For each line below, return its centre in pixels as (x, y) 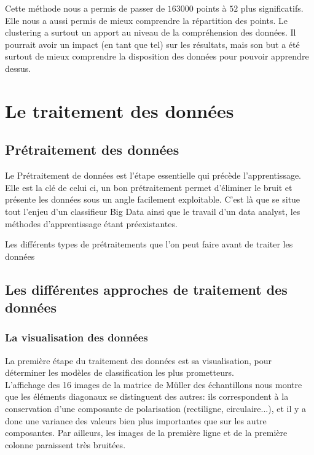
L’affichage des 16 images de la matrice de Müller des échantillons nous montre (154, 384)
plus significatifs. (272, 8)
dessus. (18, 68)
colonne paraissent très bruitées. (65, 444)
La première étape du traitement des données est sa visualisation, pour (139, 360)
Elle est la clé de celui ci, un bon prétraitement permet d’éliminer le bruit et (149, 187)
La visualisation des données (77, 337)
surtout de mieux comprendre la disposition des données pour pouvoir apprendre (157, 56)
